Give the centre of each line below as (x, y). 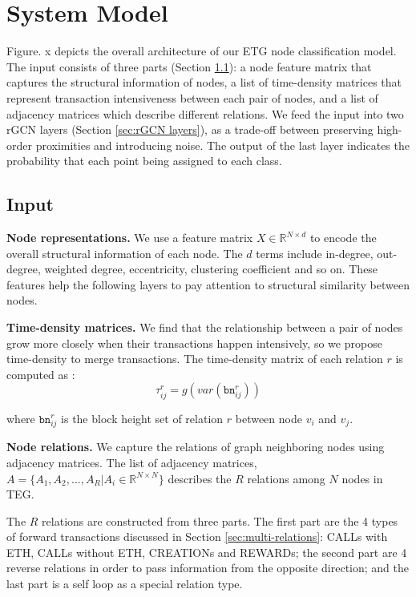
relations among (286, 478)
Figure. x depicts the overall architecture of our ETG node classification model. (202, 51)
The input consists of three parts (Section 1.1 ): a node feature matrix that (189, 66)
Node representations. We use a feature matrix (130, 238)
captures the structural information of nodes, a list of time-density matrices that (204, 82)
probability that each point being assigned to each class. (144, 161)
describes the (200, 478)
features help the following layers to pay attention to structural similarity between (208, 284)
